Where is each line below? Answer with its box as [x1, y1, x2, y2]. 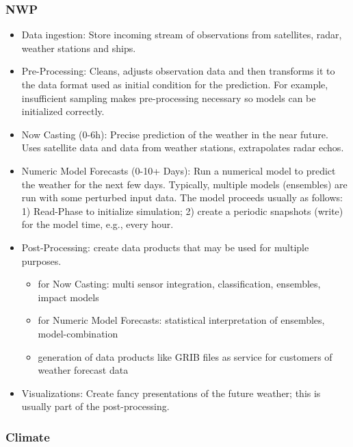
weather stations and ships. [21, 40, 136, 55]
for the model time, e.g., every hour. [21, 217, 174, 231]
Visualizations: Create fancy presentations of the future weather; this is [21, 385, 321, 400]
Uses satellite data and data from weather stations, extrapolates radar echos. [21, 140, 344, 155]
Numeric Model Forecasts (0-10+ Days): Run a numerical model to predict [21, 163, 336, 177]
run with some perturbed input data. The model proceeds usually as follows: [21, 190, 343, 205]
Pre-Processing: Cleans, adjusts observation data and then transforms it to [21, 64, 335, 78]
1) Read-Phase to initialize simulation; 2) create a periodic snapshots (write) [21, 203, 343, 218]
